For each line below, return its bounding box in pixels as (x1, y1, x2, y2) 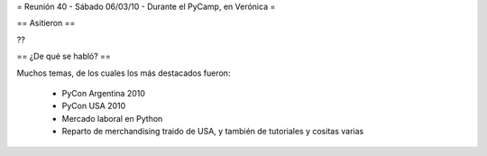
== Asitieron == (16, 18, 76, 29)
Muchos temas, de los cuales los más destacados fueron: (16, 68, 231, 78)
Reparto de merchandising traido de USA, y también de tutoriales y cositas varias (61, 126, 364, 137)
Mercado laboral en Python (61, 113, 163, 124)
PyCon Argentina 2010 (61, 87, 146, 98)
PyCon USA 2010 (61, 100, 126, 112)
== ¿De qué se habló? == (16, 50, 112, 62)
